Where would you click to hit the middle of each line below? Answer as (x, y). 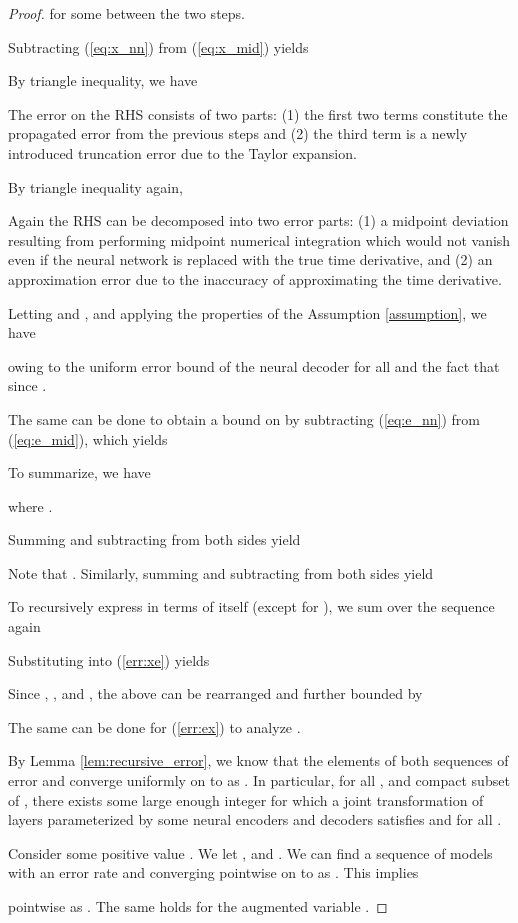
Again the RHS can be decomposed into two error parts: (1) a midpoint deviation (258, 220)
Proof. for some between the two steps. (126, 13)
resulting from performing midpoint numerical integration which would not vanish (259, 239)
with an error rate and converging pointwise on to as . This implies (213, 872)
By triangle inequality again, (95, 186)
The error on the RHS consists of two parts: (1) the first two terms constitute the (258, 113)
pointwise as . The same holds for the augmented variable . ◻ (198, 906)
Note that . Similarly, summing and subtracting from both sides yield (221, 572)
